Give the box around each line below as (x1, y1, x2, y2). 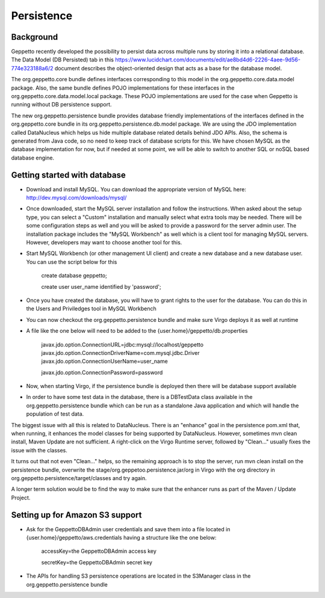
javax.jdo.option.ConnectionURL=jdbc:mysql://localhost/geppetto (41, 341, 204, 348)
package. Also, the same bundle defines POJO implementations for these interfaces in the (11, 84, 235, 91)
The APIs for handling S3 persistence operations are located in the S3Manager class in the (26, 572, 251, 580)
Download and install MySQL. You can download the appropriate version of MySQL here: (26, 185, 247, 193)
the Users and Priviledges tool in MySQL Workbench (26, 305, 156, 312)
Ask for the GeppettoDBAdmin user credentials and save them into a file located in (26, 525, 231, 532)
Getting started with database (11, 170, 126, 180)
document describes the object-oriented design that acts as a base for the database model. (54, 64, 282, 72)
